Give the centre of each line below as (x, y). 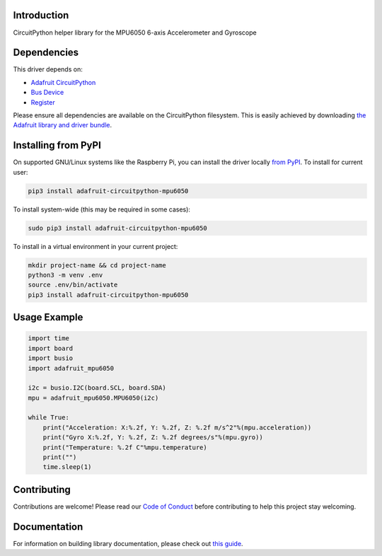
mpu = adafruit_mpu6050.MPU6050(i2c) (93, 398)
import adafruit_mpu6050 (71, 368)
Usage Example (48, 317)
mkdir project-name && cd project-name (97, 265)
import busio (51, 358)
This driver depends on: (48, 69)
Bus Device (47, 93)
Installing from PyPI (57, 145)
